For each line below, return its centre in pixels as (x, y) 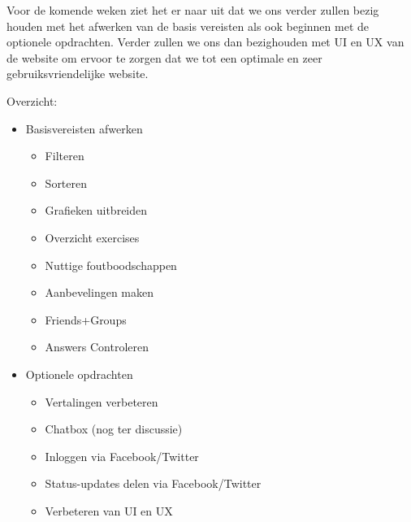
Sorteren (66, 183)
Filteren (65, 156)
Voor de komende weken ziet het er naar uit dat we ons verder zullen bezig (193, 10)
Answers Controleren (97, 347)
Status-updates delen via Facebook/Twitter (153, 483)
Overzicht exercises (92, 237)
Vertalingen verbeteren (102, 401)
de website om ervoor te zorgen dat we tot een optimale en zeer (164, 57)
